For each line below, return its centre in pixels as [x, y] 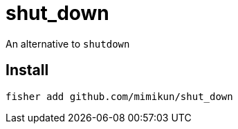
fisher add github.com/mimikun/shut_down [119, 96]
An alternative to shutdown [68, 43]
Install [27, 70]
